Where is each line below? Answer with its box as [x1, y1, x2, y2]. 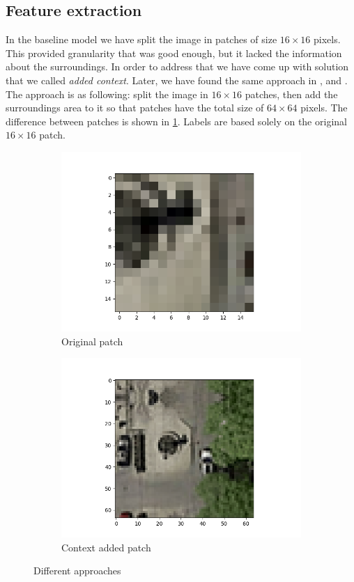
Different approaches [33, 563, 121, 578]
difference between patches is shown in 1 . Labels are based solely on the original [6, 113, 347, 128]
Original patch [61, 333, 123, 348]
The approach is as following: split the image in [6, 86, 208, 101]
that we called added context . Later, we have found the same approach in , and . [6, 72, 348, 87]
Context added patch [61, 540, 151, 554]
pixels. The [300, 100, 348, 115]
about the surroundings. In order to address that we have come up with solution [6, 59, 349, 74]
